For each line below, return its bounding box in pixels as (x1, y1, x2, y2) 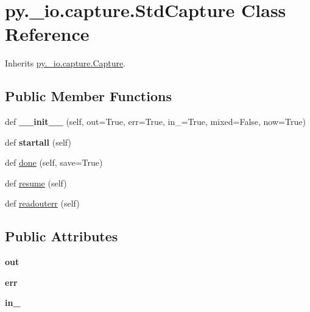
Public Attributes (5, 227, 118, 246)
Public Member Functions (5, 87, 172, 105)
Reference (5, 21, 90, 46)
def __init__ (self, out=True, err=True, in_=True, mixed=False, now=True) (5, 115, 306, 128)
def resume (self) (5, 176, 67, 189)
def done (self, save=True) (5, 156, 103, 169)
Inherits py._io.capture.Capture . (5, 57, 126, 69)
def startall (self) (5, 135, 71, 148)
